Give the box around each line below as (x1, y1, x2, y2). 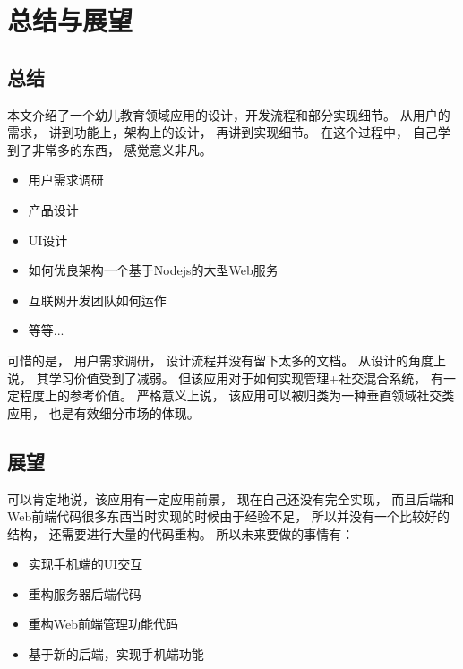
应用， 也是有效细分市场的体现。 (7, 403, 200, 422)
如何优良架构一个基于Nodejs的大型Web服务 (28, 261, 279, 279)
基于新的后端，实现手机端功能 (28, 645, 204, 664)
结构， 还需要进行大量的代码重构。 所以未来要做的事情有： (7, 524, 355, 543)
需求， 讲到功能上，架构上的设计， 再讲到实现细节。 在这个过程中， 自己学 (7, 123, 450, 142)
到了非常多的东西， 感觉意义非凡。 (7, 140, 212, 159)
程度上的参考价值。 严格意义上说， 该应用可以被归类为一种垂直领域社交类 (19, 386, 455, 405)
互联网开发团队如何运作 (28, 290, 167, 309)
